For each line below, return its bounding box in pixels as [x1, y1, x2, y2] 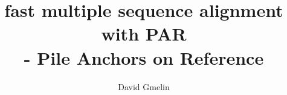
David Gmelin [118, 80, 170, 93]
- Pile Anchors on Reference [24, 45, 264, 70]
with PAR [101, 21, 187, 46]
